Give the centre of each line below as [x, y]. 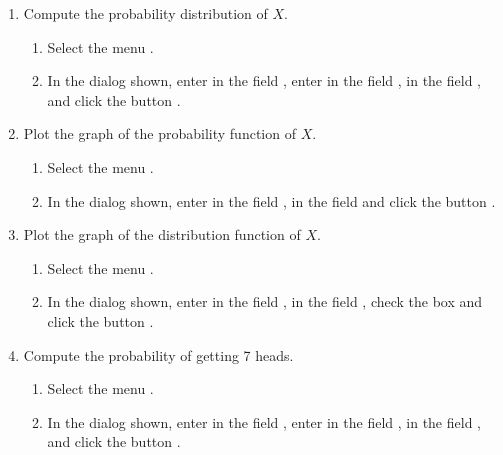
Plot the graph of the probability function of [159, 133]
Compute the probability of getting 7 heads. [158, 354]
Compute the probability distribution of [145, 13]
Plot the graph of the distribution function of [162, 234]
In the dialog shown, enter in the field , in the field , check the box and [265, 301]
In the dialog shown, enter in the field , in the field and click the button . [271, 200]
